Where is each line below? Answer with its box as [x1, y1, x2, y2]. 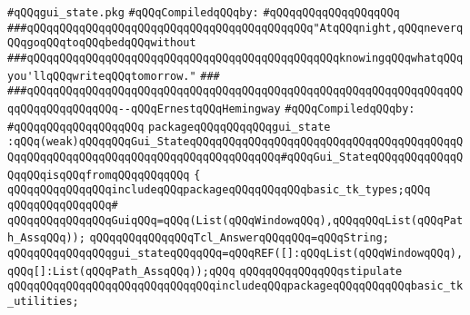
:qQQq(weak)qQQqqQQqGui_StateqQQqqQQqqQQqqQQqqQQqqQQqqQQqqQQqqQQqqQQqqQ [7, 135, 464, 149]
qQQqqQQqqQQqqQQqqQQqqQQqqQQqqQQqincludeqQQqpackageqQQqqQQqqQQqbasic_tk [7, 280, 464, 293]
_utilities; [7, 294, 79, 308]
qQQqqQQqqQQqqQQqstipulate [239, 264, 403, 278]
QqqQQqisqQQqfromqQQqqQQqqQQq [7, 168, 190, 182]
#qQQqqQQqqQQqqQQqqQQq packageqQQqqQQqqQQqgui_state [7, 120, 331, 133]
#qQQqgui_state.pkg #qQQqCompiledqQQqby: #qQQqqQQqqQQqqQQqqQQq [7, 6, 400, 19]
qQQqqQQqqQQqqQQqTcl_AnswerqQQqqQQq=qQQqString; [89, 231, 389, 245]
